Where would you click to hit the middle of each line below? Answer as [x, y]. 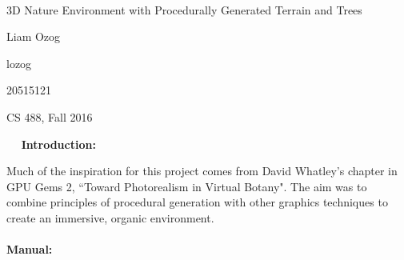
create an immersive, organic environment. [110, 217]
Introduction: [58, 144]
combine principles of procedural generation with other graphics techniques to [197, 202]
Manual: [30, 249]
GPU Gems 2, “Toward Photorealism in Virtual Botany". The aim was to [187, 186]
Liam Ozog [34, 36]
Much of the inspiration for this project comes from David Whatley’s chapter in [202, 171]
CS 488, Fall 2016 [50, 116]
